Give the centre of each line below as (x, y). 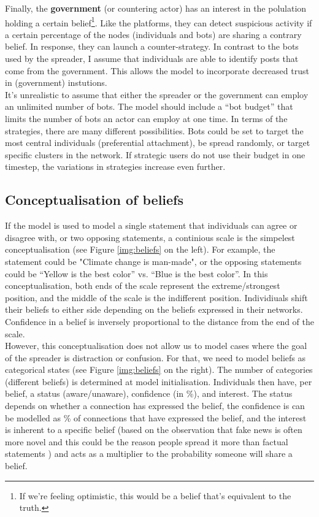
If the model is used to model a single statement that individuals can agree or (151, 225)
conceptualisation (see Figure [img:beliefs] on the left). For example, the (140, 249)
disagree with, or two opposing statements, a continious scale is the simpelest (150, 237)
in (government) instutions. (56, 82)
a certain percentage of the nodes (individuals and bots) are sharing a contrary (153, 34)
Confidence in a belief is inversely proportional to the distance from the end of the (160, 321)
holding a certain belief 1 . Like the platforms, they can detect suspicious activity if (159, 21)
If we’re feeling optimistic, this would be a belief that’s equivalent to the (155, 495)
